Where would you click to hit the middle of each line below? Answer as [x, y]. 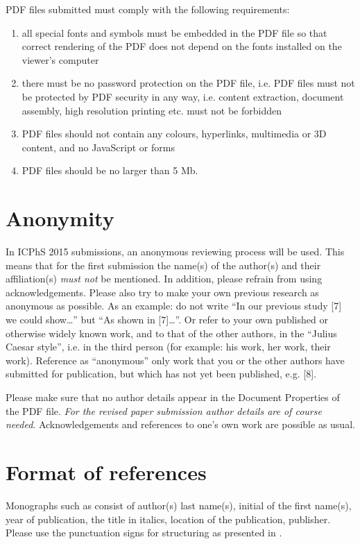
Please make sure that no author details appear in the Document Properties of [173, 397]
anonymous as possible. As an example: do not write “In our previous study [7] [174, 306]
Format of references [106, 471]
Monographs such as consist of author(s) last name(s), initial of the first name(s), [179, 505]
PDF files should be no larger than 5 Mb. [110, 170]
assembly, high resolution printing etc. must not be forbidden [152, 110]
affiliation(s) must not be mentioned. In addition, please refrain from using [164, 279]
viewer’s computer [60, 59]
